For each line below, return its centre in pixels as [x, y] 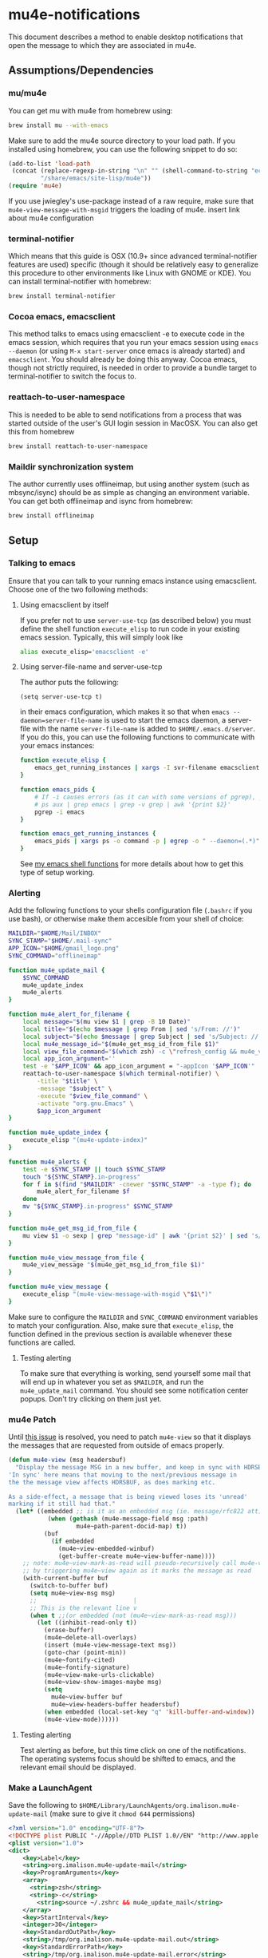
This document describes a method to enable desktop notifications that [126, 37]
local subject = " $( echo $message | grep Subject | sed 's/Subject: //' [142, 1036]
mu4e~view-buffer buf [87, 1697]
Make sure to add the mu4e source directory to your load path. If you [122, 141]
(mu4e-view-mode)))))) [81, 1719]
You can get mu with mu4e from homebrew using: [91, 110]
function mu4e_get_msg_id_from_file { [73, 1228]
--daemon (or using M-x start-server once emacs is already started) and [127, 351]
